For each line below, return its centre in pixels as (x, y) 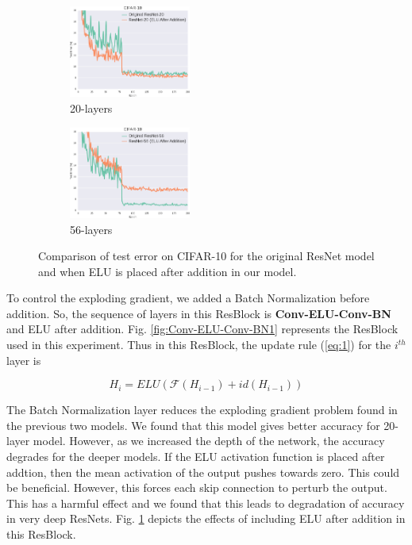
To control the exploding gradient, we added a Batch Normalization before (188, 298)
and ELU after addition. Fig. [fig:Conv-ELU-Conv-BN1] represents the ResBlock (202, 329)
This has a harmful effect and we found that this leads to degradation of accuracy (206, 503)
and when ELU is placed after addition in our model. (167, 271)
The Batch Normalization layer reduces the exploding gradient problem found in (202, 410)
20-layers (91, 107)
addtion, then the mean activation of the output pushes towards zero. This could (203, 472)
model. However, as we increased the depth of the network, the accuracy (209, 441)
